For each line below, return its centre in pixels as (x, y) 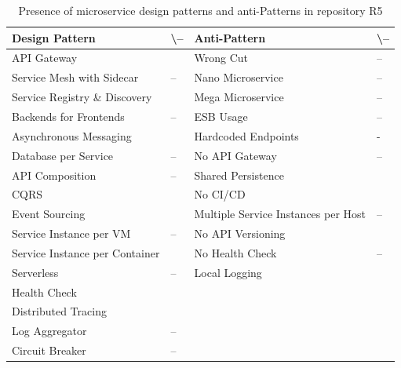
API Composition (54, 175)
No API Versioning (240, 233)
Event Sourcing (49, 214)
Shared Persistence (239, 175)
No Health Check (235, 252)
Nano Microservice (239, 77)
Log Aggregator (49, 331)
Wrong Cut (221, 58)
